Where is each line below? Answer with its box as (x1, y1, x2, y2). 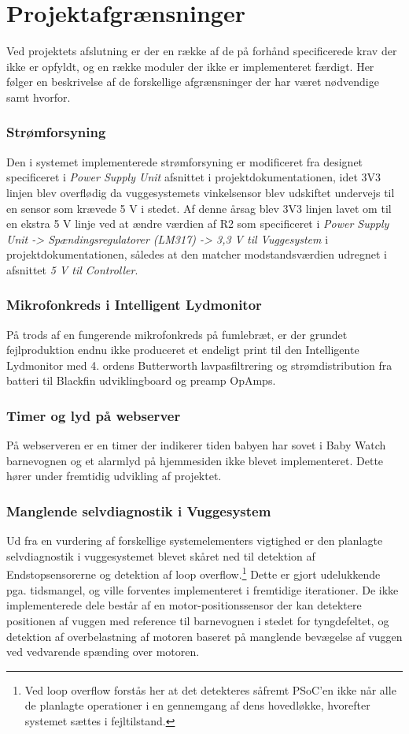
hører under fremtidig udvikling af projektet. (6, 468, 222, 484)
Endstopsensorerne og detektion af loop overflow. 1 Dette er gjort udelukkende (6, 564, 381, 583)
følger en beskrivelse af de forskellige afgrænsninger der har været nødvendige (6, 73, 379, 90)
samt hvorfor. (6, 88, 71, 105)
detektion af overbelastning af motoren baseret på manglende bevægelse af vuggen (6, 628, 403, 644)
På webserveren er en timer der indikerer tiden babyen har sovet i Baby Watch (6, 437, 386, 453)
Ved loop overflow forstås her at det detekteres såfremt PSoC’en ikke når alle (24, 681, 396, 698)
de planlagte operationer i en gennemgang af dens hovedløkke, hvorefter (24, 697, 370, 714)
